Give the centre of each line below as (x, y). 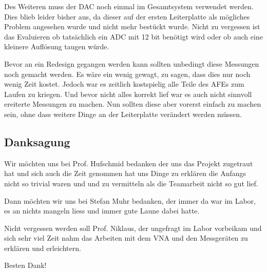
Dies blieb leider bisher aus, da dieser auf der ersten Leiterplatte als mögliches (127, 16)
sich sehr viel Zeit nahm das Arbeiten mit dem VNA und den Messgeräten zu (126, 238)
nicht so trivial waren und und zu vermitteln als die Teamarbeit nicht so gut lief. (131, 183)
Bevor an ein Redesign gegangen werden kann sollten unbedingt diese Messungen (132, 63)
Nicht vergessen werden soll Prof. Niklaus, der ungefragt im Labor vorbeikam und (133, 228)
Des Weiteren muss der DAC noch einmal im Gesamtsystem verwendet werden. (129, 6)
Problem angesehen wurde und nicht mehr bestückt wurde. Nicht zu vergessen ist (132, 26)
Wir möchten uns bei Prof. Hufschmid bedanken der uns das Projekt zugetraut (129, 163)
